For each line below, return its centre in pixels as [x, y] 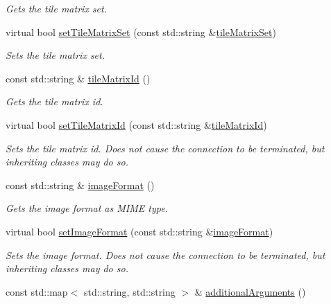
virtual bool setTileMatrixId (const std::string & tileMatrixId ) [136, 124]
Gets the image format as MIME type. [87, 208]
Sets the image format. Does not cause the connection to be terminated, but [165, 254]
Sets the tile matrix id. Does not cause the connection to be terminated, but [165, 148]
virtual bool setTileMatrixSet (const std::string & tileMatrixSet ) [141, 32]
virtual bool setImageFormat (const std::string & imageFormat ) [139, 231]
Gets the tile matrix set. [56, 8]
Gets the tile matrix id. [54, 101]
